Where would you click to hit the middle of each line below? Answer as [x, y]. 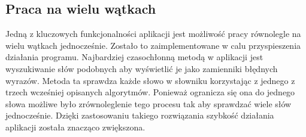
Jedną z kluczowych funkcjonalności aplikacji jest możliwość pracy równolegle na [153, 34]
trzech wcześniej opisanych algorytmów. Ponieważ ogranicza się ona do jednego [150, 92]
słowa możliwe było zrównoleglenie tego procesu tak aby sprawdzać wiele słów [149, 103]
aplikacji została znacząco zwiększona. [75, 127]
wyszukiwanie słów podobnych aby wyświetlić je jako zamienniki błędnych [142, 68]
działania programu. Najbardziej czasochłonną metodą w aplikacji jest [134, 57]
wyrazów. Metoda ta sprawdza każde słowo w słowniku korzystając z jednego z [150, 80]
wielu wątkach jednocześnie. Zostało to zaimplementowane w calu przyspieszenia [153, 45]
